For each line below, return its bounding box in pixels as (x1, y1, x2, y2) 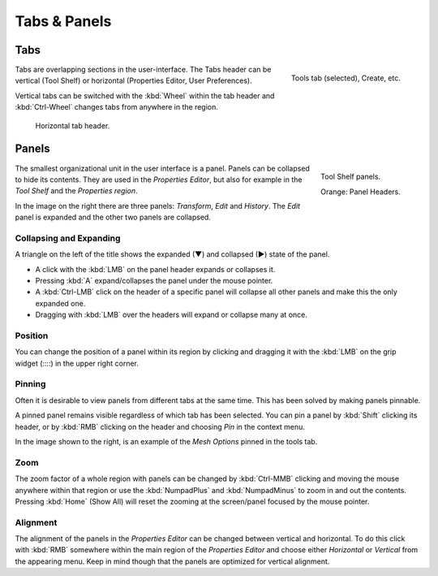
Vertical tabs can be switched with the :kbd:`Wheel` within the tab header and (15, 90, 275, 101)
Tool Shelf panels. (320, 171, 381, 182)
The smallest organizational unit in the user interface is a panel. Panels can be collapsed (15, 163, 310, 173)
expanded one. (35, 298, 86, 308)
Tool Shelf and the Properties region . (15, 186, 138, 196)
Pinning (15, 379, 46, 390)
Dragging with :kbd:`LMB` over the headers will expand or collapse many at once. (35, 310, 307, 320)
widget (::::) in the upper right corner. (15, 358, 140, 368)
